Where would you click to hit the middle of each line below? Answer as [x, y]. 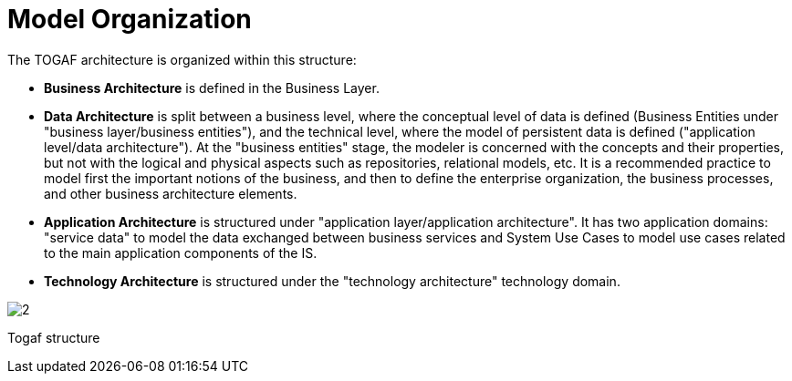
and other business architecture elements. [171, 193]
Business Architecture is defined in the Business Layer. [212, 88]
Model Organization [130, 19]
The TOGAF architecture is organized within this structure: [182, 59]
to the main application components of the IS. [181, 252]
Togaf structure [54, 337]
